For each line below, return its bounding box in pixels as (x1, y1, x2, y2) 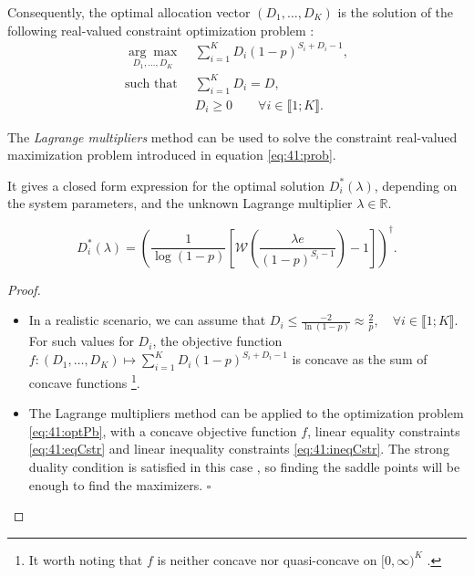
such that (125, 77, 178, 90)
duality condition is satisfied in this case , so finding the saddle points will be (28, 456, 460, 476)
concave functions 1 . (28, 370, 140, 392)
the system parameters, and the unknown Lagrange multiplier (7, 194, 353, 213)
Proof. (7, 279, 41, 298)
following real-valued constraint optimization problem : (7, 20, 314, 39)
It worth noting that (28, 550, 143, 569)
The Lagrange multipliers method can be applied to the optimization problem (28, 403, 464, 423)
